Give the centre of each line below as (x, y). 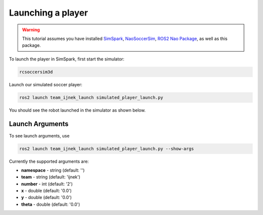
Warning (31, 30)
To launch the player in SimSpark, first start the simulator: (67, 59)
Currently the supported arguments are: (49, 161)
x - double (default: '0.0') (47, 191)
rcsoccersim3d (36, 72)
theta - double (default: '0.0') (51, 204)
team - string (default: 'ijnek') (51, 177)
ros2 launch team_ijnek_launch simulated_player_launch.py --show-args (107, 148)
